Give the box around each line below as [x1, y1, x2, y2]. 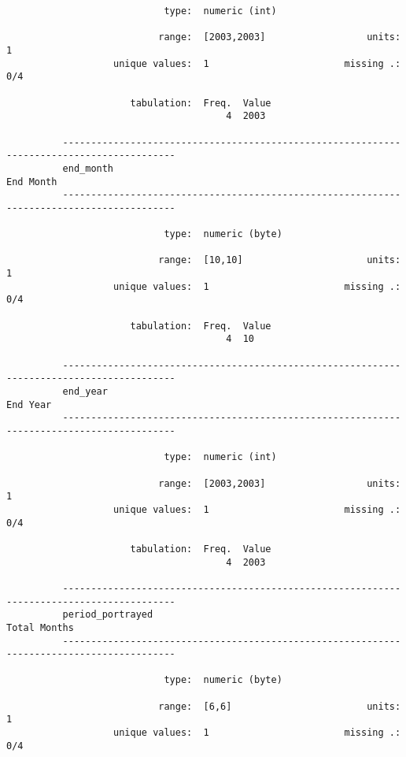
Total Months [6, 622, 74, 633]
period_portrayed [62, 609, 153, 621]
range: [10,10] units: [158, 254, 401, 266]
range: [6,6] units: [158, 700, 401, 712]
